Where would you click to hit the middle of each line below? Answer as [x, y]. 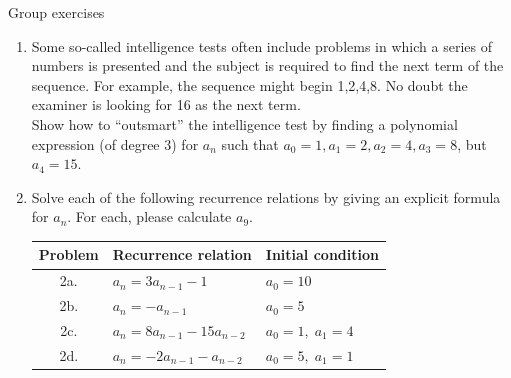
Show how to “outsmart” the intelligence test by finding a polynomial [244, 123]
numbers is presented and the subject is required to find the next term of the [267, 65]
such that [250, 143]
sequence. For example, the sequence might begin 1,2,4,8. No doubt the [249, 84]
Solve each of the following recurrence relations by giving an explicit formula [266, 196]
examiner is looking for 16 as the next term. [166, 104]
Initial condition [322, 254]
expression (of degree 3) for [115, 143]
